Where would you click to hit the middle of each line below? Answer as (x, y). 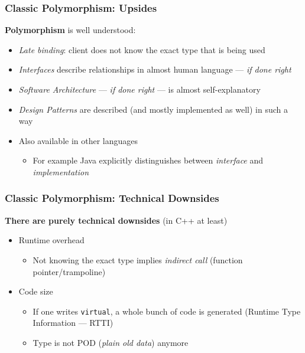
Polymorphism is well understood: (70, 30)
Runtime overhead (51, 240)
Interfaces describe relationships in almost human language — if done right (155, 69)
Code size (36, 291)
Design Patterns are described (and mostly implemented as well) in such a (153, 109)
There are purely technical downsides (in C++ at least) (116, 220)
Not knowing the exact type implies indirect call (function (138, 259)
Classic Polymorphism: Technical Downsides (112, 198)
